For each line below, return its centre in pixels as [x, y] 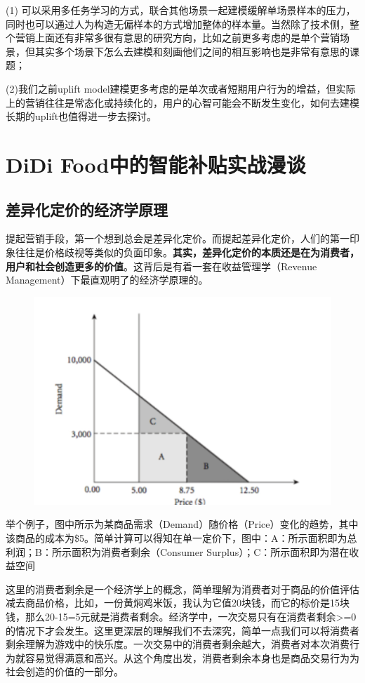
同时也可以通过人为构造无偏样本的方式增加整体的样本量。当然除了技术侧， [178, 24]
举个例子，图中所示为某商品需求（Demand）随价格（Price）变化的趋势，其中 [182, 524]
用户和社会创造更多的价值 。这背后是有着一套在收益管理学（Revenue [161, 266]
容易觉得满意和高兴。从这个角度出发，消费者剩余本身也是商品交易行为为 [192, 657]
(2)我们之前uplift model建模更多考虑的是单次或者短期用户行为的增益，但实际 [181, 88]
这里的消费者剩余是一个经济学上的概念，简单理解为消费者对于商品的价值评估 [182, 589]
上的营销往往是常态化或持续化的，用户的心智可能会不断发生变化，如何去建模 [182, 102]
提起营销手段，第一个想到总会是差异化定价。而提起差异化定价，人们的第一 [178, 238]
